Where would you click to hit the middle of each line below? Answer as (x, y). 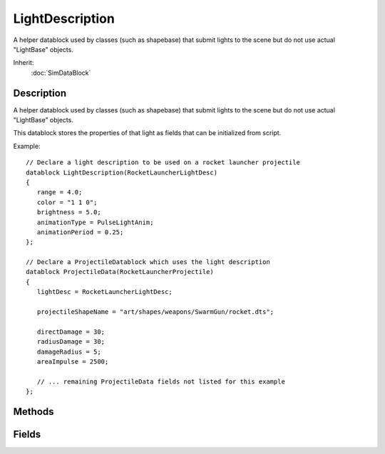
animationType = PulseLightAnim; (95, 222)
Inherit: (24, 63)
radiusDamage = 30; (71, 342)
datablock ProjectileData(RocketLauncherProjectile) (120, 272)
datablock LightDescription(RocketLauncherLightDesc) (122, 172)
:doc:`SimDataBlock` (61, 73)
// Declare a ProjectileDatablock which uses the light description (148, 262)
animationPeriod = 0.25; (80, 232)
